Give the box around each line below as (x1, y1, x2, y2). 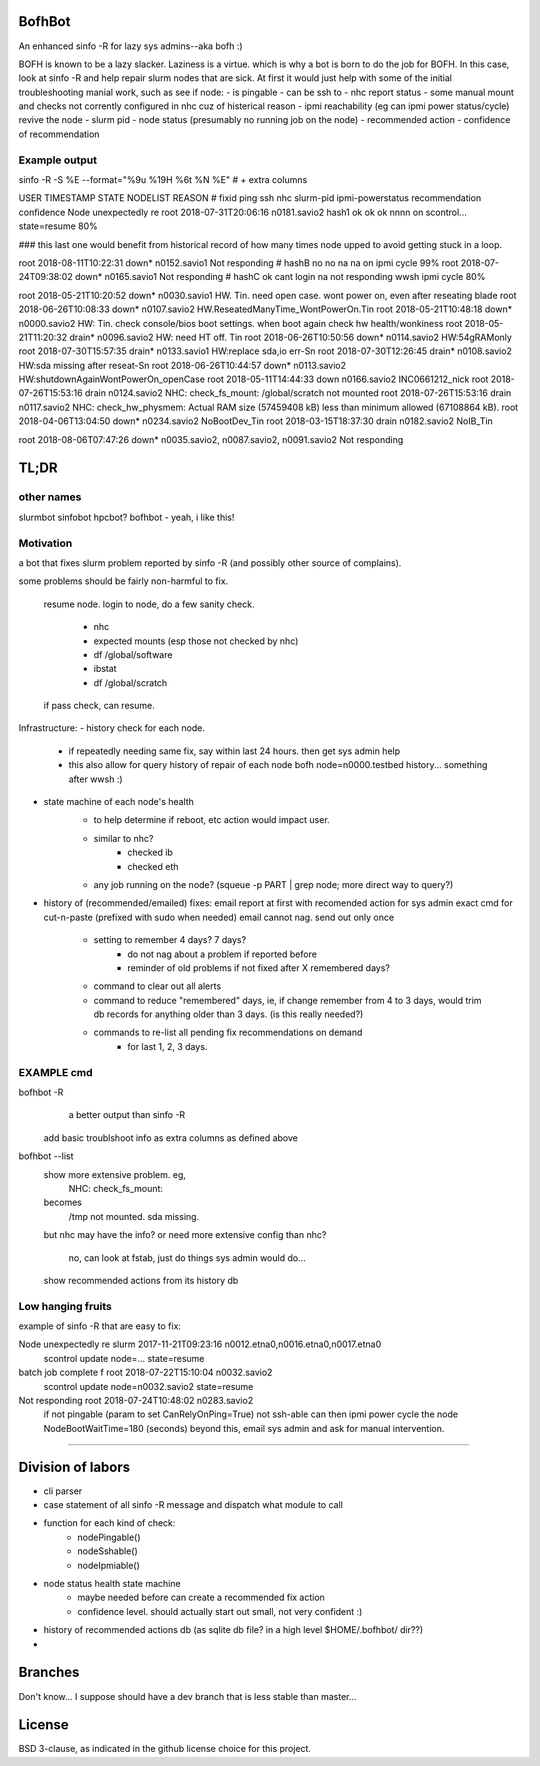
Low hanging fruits (18, 1299, 112, 1313)
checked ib (127, 846, 174, 859)
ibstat (93, 663, 117, 675)
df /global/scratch (93, 676, 168, 689)
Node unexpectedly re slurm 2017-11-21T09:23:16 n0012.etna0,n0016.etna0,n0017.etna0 (18, 1338, 382, 1350)
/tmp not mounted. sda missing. (68, 1210, 200, 1222)
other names (18, 490, 82, 504)
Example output (18, 153, 97, 167)
